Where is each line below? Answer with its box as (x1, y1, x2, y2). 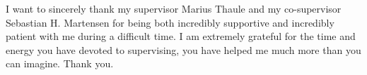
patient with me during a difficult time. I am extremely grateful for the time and (6, 29, 356, 43)
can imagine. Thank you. (6, 56, 114, 71)
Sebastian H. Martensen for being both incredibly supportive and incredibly (6, 15, 334, 29)
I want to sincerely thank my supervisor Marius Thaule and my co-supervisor (6, 1, 342, 15)
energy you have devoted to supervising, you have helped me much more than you (6, 42, 361, 57)
